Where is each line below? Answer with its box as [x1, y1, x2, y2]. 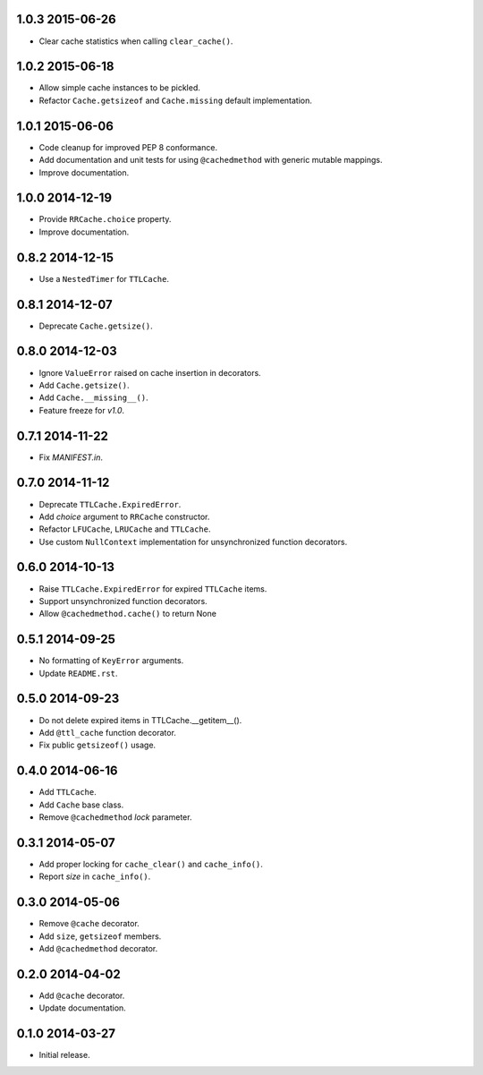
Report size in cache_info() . [38, 871, 151, 882]
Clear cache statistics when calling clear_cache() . [38, 36, 233, 47]
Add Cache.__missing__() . [38, 392, 148, 403]
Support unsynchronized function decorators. [38, 595, 208, 606]
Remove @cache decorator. [38, 918, 140, 929]
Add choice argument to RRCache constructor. [38, 511, 210, 522]
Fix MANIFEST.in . [38, 452, 103, 463]
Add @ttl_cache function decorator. [38, 727, 176, 738]
